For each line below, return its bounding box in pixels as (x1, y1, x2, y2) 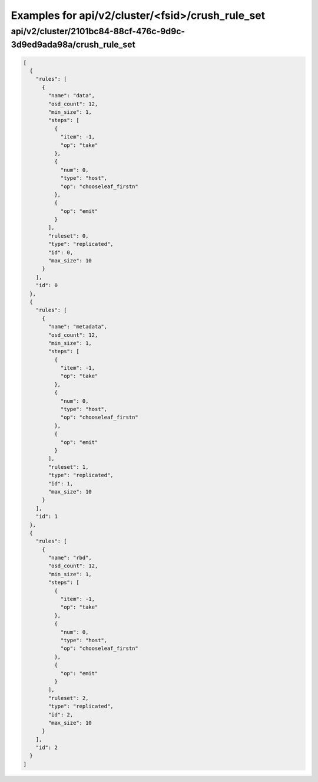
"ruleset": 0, (48, 232, 89, 239)
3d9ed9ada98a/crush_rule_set (11, 39, 135, 50)
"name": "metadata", (48, 323, 108, 330)
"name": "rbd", (48, 554, 92, 561)
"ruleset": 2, (48, 695, 89, 701)
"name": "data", (48, 92, 95, 99)
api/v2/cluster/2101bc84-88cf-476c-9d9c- (11, 26, 185, 37)
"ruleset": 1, (48, 464, 89, 470)
